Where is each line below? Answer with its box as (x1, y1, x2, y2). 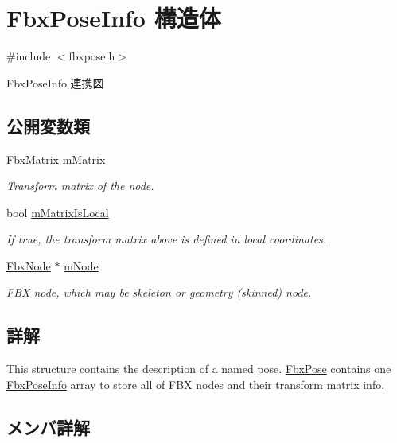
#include (6, 48, 51, 64)
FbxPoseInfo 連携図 (6, 74, 104, 91)
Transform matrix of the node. (6, 177, 154, 194)
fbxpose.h (68, 48, 115, 64)
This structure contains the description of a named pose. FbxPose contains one (6, 360, 391, 377)
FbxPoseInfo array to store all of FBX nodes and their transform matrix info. (6, 375, 385, 392)
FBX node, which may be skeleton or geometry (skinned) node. (6, 284, 312, 301)
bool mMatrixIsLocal (6, 204, 109, 220)
